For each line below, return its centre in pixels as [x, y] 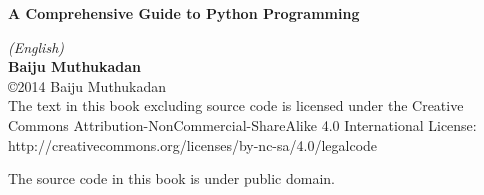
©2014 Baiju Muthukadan [87, 85]
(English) [36, 46]
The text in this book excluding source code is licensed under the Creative [236, 105]
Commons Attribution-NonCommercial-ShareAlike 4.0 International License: [242, 124]
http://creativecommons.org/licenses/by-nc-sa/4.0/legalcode [193, 144]
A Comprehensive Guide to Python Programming [184, 13]
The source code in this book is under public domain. [171, 178]
